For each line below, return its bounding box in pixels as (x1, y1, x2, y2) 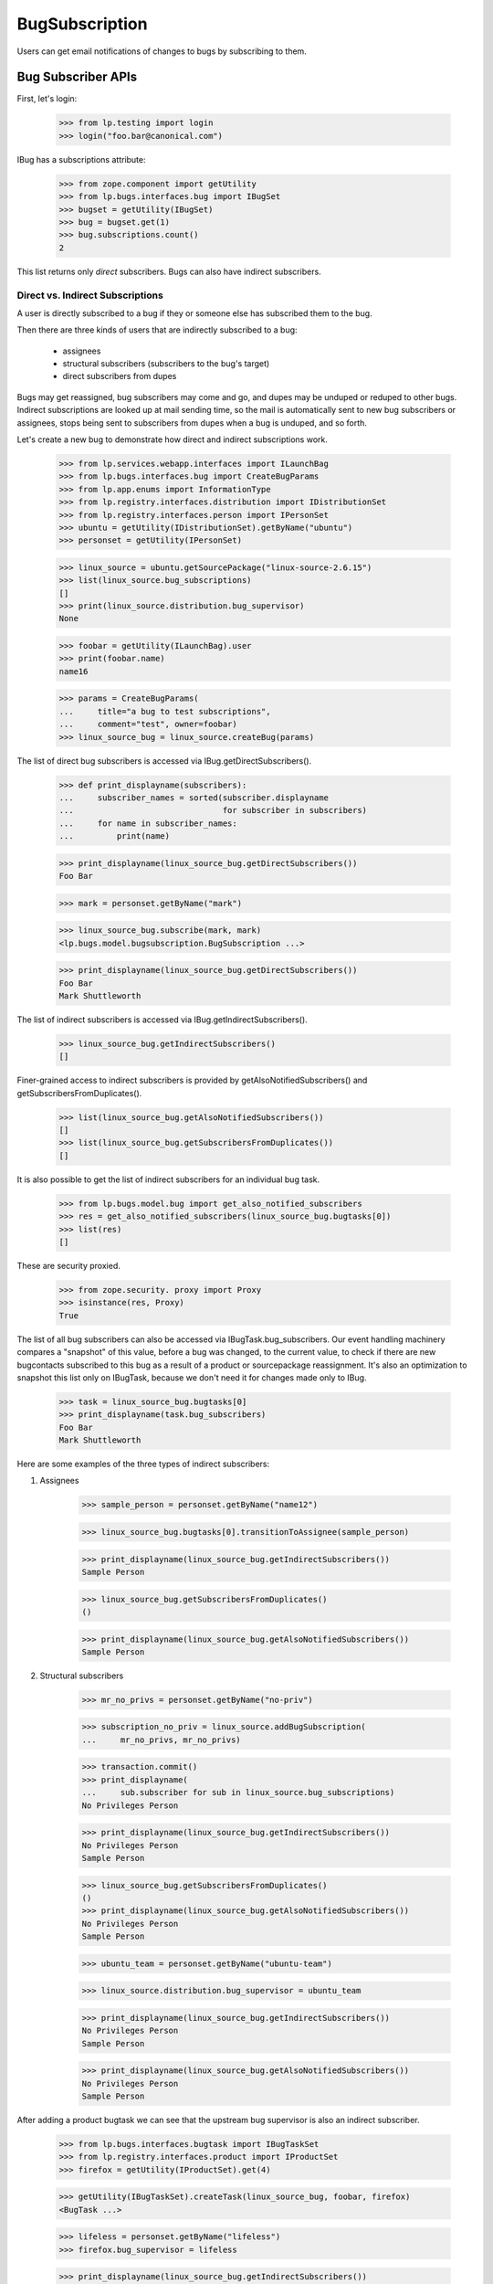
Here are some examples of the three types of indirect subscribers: (16, 1458, 270, 1470)
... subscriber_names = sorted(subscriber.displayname (58, 792, 329, 803)
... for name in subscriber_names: (58, 818, 237, 829)
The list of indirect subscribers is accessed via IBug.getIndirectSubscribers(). (16, 1014, 308, 1025)
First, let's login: (16, 93, 78, 104)
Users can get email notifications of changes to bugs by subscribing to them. (16, 46, 308, 57)
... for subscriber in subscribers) (58, 805, 368, 816)
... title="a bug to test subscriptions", (58, 706, 271, 716)
